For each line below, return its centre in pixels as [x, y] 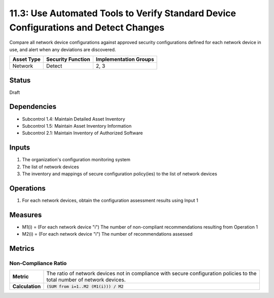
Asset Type [26, 59]
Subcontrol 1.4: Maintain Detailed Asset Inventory [74, 119]
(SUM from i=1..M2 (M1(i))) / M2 [85, 286]
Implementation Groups [125, 59]
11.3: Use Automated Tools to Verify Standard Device [123, 13]
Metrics [22, 249]
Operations [27, 188]
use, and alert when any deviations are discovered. [63, 49]
